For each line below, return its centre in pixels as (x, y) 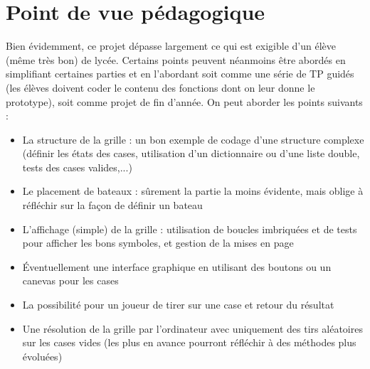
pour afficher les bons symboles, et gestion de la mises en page (158, 243)
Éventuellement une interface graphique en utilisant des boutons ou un (177, 266)
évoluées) (42, 356)
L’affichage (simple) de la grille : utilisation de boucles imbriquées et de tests (190, 229)
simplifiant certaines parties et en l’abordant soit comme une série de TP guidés (180, 74)
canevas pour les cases (70, 280)
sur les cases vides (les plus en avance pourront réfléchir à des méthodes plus (189, 342)
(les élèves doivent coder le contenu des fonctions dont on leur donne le (160, 87)
